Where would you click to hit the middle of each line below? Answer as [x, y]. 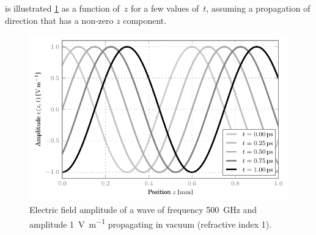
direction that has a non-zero [59, 20]
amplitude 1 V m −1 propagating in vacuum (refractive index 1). [151, 223]
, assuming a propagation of [258, 8]
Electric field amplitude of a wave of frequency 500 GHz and [143, 210]
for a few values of [165, 8]
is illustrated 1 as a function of [62, 8]
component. [145, 20]
